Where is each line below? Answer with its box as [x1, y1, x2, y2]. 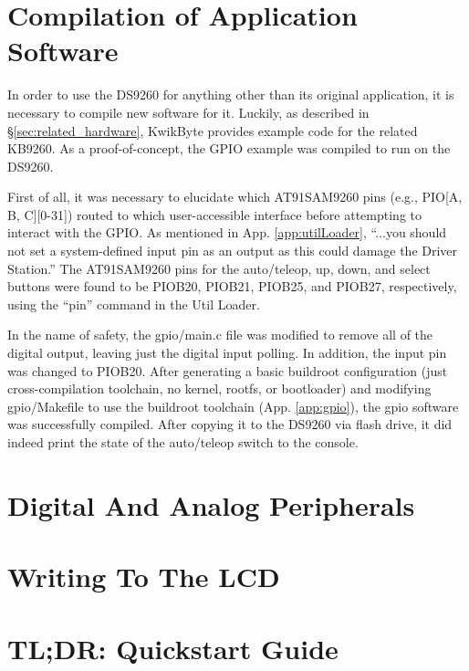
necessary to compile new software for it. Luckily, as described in [7, 102, 370, 121]
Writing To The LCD [7, 558, 280, 595]
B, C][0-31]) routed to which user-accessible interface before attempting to [7, 204, 422, 224]
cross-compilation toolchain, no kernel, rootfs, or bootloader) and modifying [7, 379, 432, 398]
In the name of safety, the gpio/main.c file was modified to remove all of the [7, 325, 433, 344]
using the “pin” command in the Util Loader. [7, 294, 260, 313]
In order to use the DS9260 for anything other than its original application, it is [7, 85, 454, 104]
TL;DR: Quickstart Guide [7, 629, 339, 666]
